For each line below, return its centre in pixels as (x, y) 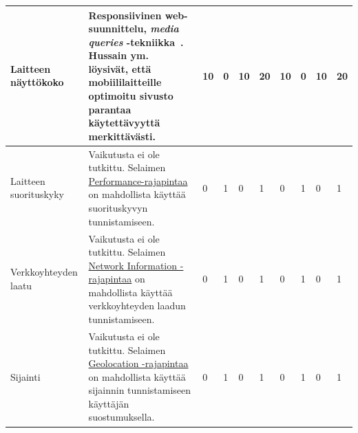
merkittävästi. (122, 136)
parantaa (110, 109)
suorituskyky (37, 194)
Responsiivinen (125, 15)
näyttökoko (37, 82)
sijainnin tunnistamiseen (140, 390)
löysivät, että (120, 68)
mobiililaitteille (125, 82)
